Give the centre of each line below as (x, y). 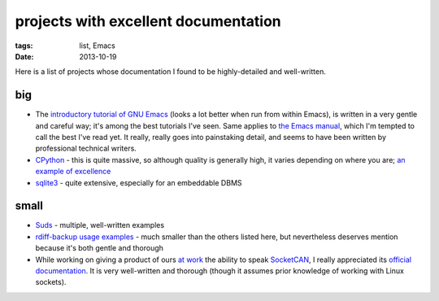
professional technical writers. (86, 148)
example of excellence (73, 172)
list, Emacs (97, 46)
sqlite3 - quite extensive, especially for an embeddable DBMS (139, 182)
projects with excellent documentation (148, 21)
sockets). (51, 282)
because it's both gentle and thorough (100, 248)
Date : (24, 56)
